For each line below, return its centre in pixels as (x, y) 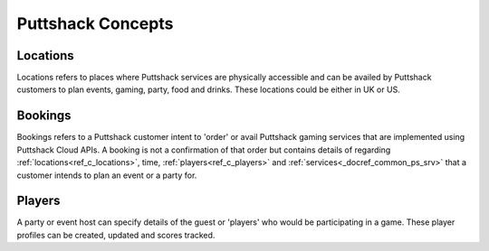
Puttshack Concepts (95, 23)
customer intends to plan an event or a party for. (107, 175)
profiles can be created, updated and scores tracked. (116, 235)
